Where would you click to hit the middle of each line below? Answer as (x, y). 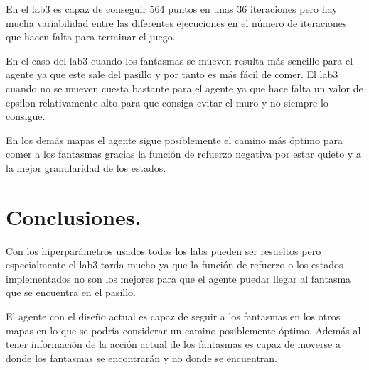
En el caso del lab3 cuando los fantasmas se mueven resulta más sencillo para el (180, 60)
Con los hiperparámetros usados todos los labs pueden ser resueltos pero (164, 250)
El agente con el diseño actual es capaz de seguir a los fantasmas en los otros (173, 316)
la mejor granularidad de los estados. (86, 167)
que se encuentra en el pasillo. (71, 292)
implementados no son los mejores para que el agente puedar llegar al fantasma (178, 278)
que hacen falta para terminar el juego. (91, 37)
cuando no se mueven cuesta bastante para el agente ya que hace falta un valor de (184, 88)
